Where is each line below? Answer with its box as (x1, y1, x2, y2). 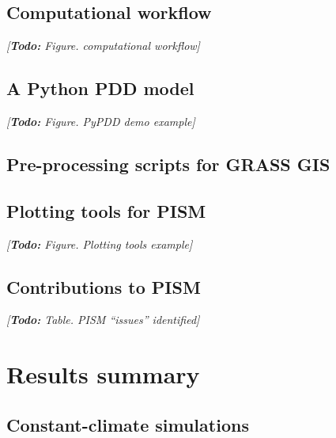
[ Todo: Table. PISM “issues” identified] (6, 311, 200, 328)
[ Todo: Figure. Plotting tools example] (6, 235, 193, 252)
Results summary (6, 358, 200, 390)
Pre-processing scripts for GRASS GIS (6, 151, 330, 176)
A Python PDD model (6, 76, 194, 101)
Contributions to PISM (6, 274, 201, 299)
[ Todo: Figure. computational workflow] (6, 37, 200, 54)
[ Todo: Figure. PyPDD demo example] (6, 113, 195, 129)
